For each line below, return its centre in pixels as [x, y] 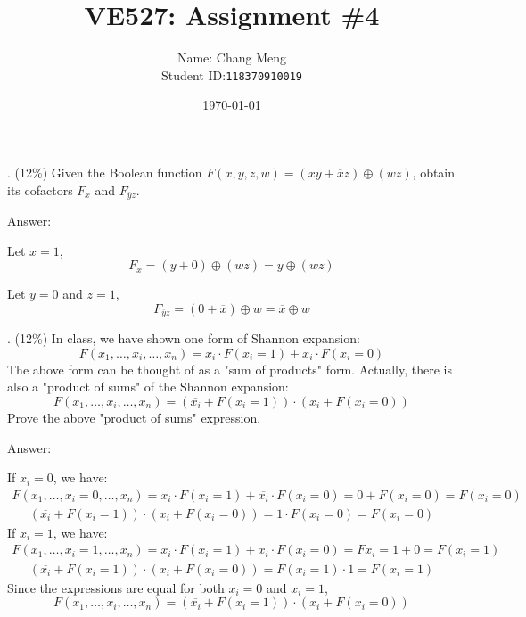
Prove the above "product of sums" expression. [134, 418]
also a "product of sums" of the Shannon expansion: [148, 387]
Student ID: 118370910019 [232, 74]
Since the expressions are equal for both [116, 587]
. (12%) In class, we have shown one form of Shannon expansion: [184, 338]
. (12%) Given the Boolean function [105, 172]
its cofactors [40, 189]
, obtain [434, 172]
